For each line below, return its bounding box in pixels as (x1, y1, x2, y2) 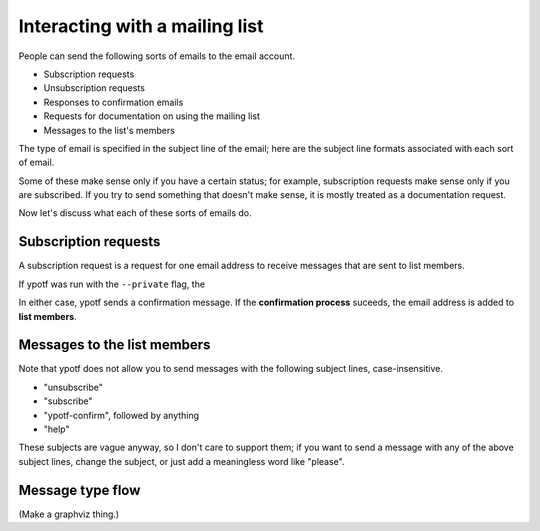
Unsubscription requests (43, 82, 145, 94)
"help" (43, 423, 70, 435)
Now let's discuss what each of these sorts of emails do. (18, 207, 252, 219)
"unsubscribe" (43, 381, 104, 393)
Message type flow (18, 481, 141, 499)
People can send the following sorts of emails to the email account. (18, 50, 295, 62)
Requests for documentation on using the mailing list (43, 110, 260, 122)
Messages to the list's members (43, 124, 175, 136)
